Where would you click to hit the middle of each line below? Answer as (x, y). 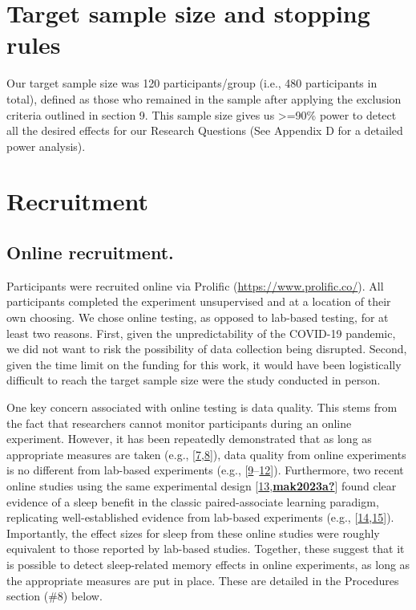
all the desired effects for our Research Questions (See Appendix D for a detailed (205, 130)
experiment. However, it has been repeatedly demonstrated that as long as (189, 439)
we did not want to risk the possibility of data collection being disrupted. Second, (207, 349)
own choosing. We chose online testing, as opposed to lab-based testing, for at (198, 317)
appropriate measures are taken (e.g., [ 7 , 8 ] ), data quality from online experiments (206, 454)
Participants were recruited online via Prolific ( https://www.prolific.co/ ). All (195, 285)
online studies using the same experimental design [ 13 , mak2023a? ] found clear (202, 485)
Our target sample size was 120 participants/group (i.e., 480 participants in (192, 83)
